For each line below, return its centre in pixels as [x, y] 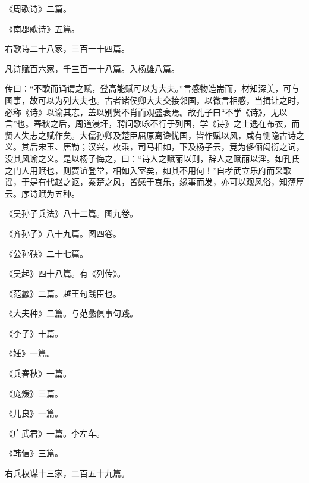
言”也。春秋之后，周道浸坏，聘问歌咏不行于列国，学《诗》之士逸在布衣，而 [152, 123]
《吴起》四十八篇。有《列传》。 [65, 273]
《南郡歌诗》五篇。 [42, 28]
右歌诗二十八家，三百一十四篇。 [67, 48]
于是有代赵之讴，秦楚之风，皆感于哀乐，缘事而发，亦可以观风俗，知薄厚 [163, 182]
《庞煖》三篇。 [34, 393]
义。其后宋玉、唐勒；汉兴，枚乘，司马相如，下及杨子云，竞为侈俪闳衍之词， [154, 147]
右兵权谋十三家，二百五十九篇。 [67, 473]
